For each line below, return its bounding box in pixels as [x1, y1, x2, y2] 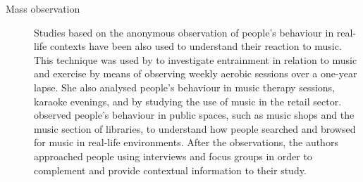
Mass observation [6, 1, 80, 15]
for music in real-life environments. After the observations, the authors [34, 135, 338, 150]
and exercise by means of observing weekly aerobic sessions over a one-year [34, 66, 357, 81]
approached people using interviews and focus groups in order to [34, 148, 312, 163]
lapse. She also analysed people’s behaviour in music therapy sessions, [34, 79, 335, 94]
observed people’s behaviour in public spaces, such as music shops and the [34, 108, 355, 122]
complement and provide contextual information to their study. [34, 162, 307, 177]
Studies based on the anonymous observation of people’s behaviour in [34, 25, 334, 39]
